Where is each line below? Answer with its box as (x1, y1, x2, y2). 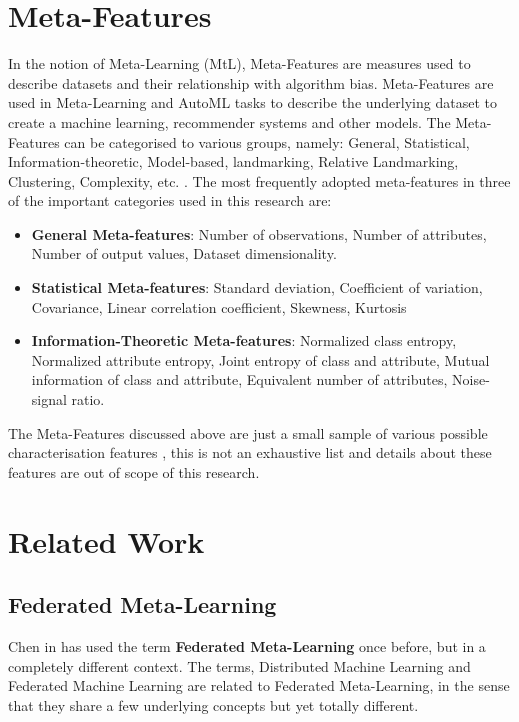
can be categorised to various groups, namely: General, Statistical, (64, 131, 470, 152)
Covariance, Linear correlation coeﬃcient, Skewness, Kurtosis (31, 296, 407, 317)
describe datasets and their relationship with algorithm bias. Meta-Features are (8, 72, 494, 93)
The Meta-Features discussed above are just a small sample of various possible (8, 422, 488, 443)
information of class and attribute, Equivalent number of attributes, (31, 369, 448, 390)
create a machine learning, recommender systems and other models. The (8, 111, 451, 132)
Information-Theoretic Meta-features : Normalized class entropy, (31, 330, 457, 351)
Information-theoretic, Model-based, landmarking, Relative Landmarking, (8, 151, 459, 172)
